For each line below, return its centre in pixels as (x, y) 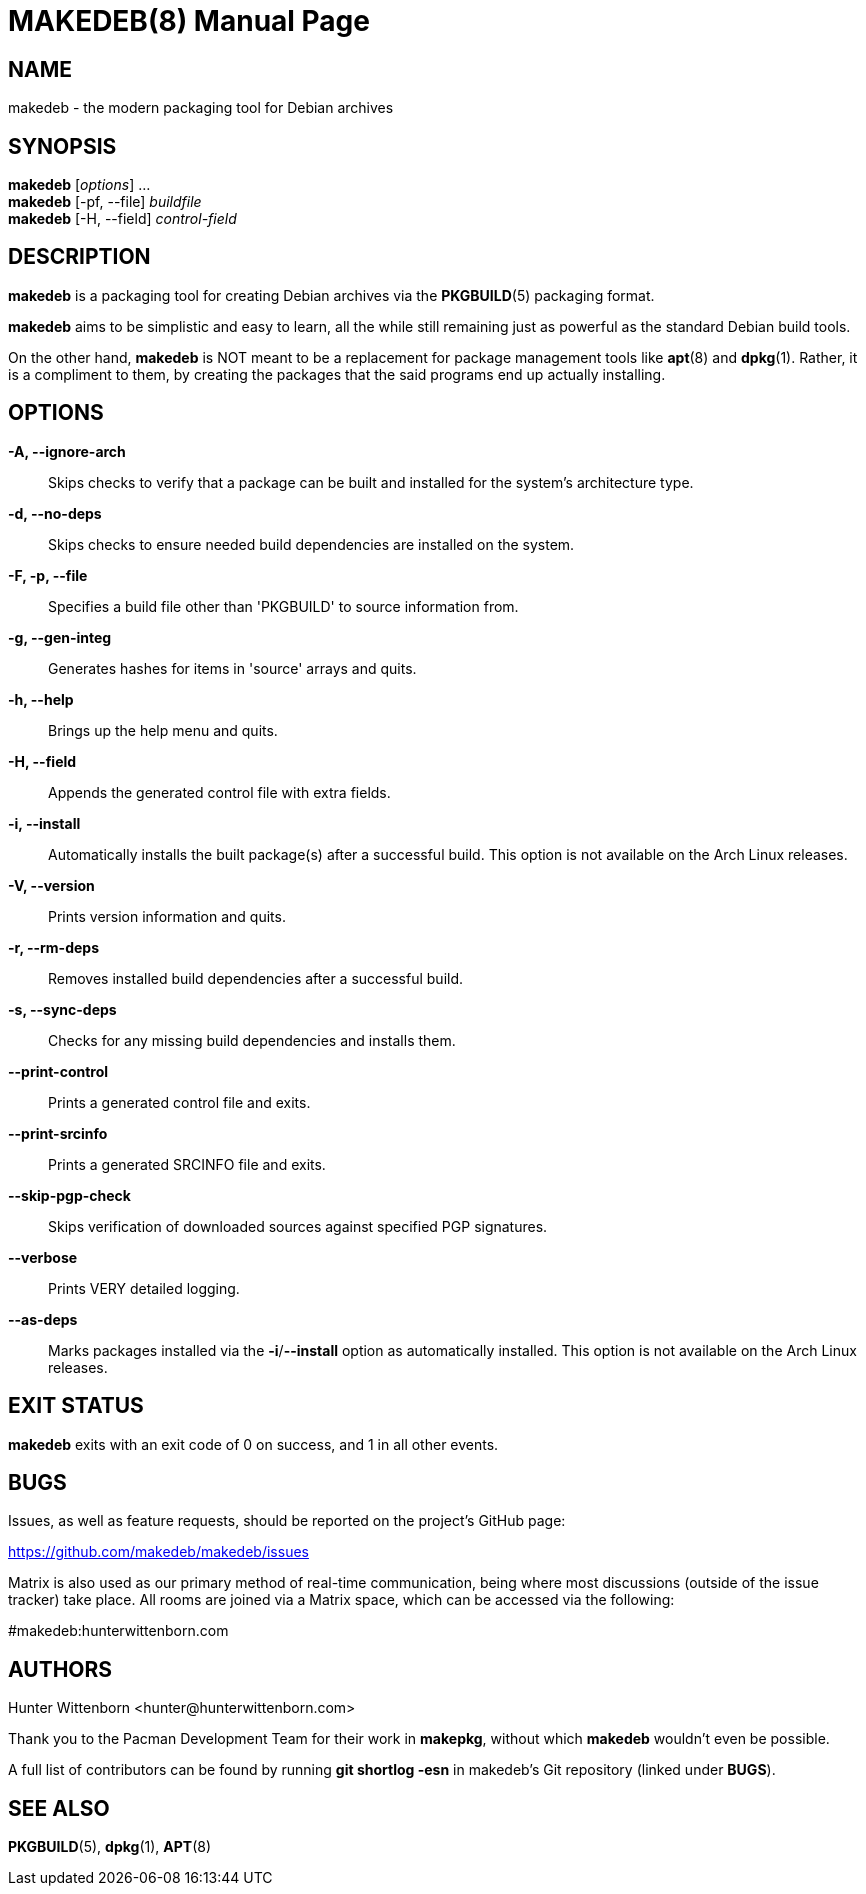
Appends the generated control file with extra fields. (219, 792)
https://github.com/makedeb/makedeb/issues (158, 1552)
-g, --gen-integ (60, 637)
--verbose (43, 1257)
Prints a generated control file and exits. (179, 1102)
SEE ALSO (59, 1808)
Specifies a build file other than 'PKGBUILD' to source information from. (283, 606)
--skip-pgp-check (69, 1195)
